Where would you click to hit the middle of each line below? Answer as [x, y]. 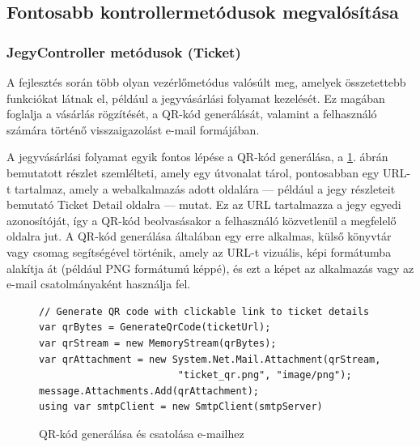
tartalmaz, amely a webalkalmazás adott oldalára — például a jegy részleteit [205, 188]
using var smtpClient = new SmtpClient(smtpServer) [181, 407]
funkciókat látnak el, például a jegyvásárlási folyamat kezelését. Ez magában [196, 98]
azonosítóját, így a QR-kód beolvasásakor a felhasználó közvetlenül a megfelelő [202, 220]
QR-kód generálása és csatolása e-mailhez [142, 433]
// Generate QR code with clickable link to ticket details [204, 311]
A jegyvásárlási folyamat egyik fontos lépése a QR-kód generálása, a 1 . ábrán [197, 157]
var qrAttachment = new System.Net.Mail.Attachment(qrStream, [210, 359]
